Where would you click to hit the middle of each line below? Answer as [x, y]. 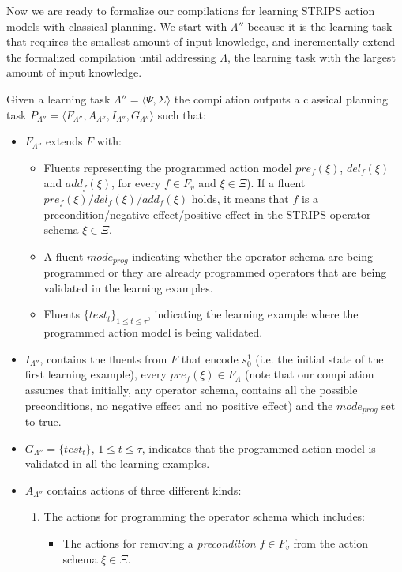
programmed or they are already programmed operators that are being [215, 272]
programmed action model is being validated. [153, 332]
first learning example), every [96, 374]
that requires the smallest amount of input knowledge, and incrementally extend [201, 41]
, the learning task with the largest [311, 56]
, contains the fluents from [103, 358]
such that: [182, 114]
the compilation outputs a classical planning [281, 98]
